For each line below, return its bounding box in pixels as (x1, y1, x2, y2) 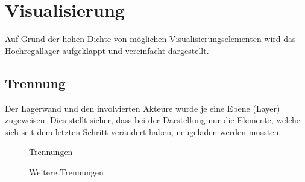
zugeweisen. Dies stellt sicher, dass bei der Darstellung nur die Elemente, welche (5, 114, 301, 126)
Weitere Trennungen (29, 165, 104, 178)
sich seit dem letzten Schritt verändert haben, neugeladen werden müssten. (5, 125, 281, 138)
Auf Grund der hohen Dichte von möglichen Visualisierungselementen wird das (5, 32, 296, 45)
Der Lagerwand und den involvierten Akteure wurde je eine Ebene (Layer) (5, 102, 280, 114)
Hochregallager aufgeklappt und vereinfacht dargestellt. (5, 44, 209, 56)
